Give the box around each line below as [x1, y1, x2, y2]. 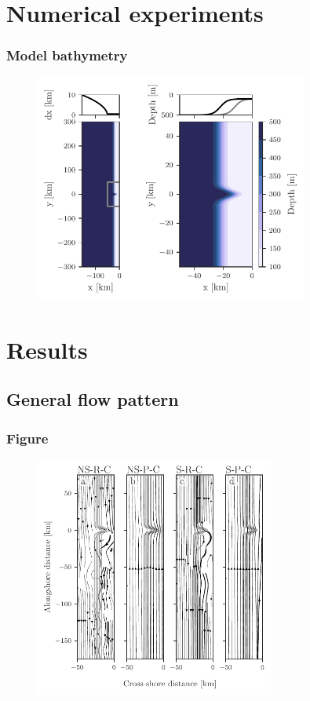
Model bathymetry [6, 46, 128, 65]
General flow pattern [6, 387, 179, 411]
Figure [6, 428, 49, 447]
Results [6, 333, 88, 365]
